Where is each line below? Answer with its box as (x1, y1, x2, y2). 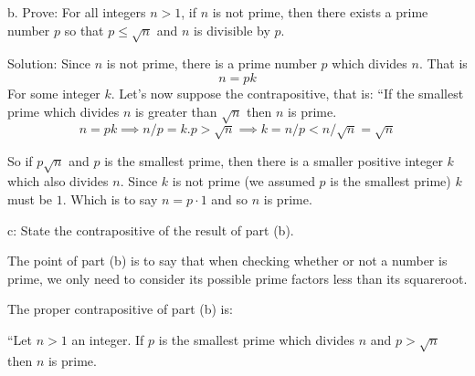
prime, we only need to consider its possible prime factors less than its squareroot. (7, 268, 468, 287)
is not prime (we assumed (172, 172, 315, 191)
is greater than (134, 101, 217, 120)
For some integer (7, 83, 100, 102)
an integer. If (71, 330, 144, 350)
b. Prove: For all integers (7, 3, 146, 21)
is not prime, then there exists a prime (212, 3, 428, 21)
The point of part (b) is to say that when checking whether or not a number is (7, 251, 448, 270)
